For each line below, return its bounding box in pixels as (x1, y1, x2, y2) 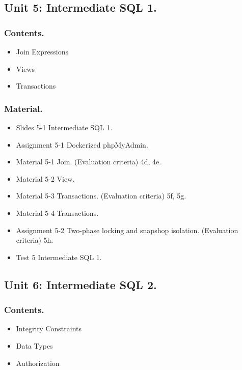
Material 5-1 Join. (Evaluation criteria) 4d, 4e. (16, 156, 162, 167)
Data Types (16, 340, 53, 351)
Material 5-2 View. (16, 173, 75, 184)
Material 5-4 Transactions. (16, 207, 99, 218)
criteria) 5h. (16, 235, 53, 245)
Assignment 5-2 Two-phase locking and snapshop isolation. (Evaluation (16, 224, 238, 235)
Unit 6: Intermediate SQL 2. (4, 276, 157, 292)
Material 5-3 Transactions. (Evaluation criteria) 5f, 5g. (16, 190, 186, 201)
